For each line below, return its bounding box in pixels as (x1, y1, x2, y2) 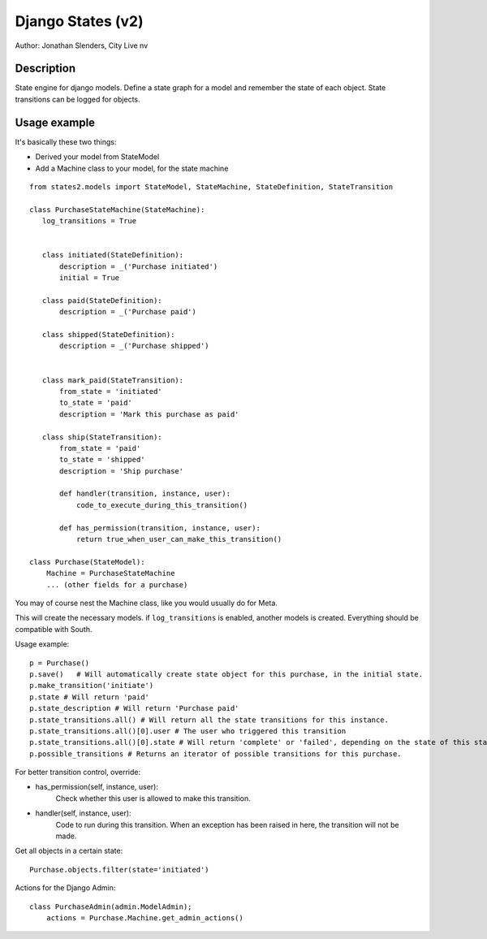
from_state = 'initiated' (59, 387, 162, 396)
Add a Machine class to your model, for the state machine (35, 163, 229, 173)
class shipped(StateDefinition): (41, 330, 175, 339)
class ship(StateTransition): (41, 432, 162, 442)
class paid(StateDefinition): (41, 296, 162, 305)
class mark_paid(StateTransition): (41, 375, 184, 385)
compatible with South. (15, 624, 93, 634)
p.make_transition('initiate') (29, 681, 154, 690)
